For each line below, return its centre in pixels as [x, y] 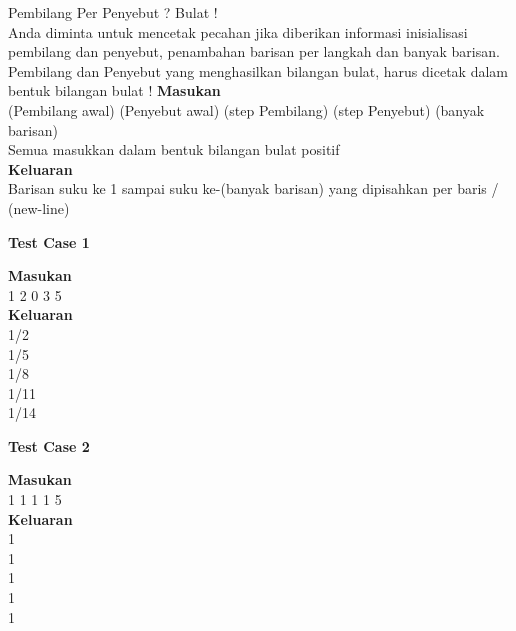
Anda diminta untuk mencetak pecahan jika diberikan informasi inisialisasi [238, 31]
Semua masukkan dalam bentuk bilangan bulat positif [174, 149]
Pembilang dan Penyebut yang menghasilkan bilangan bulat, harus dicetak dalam [258, 70]
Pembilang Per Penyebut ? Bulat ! [113, 12]
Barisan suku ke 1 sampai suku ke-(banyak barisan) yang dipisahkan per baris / [253, 188]
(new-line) [39, 207]
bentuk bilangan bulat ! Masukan [114, 90]
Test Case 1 [49, 241]
